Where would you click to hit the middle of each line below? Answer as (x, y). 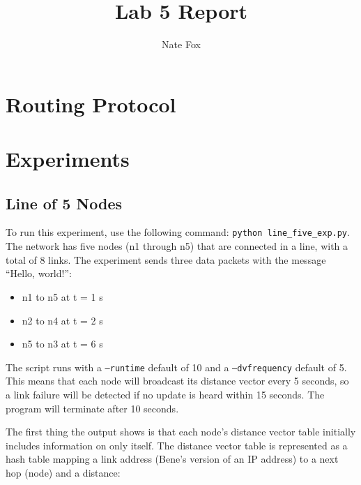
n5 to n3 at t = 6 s (62, 344)
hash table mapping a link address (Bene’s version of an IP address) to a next (172, 459)
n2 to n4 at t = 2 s (62, 320)
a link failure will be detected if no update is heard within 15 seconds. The (165, 394)
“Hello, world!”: (39, 273)
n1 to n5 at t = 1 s (62, 296)
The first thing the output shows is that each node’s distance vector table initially (181, 432)
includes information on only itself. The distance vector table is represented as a (177, 445)
